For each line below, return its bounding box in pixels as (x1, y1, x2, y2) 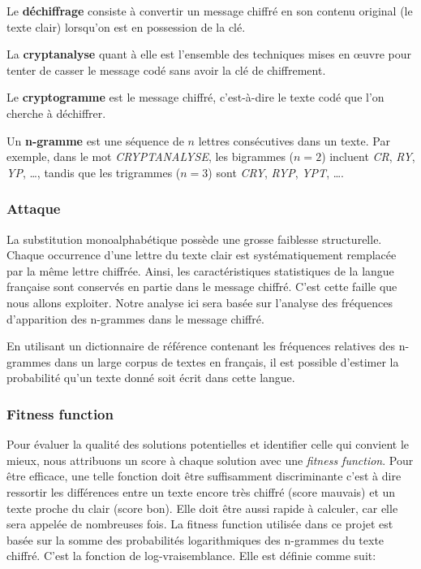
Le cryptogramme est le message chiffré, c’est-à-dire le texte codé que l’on (6, 89, 384, 106)
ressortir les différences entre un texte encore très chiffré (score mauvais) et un (6, 483, 396, 500)
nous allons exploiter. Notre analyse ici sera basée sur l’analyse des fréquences (6, 293, 393, 311)
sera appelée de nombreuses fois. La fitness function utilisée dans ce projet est (6, 515, 393, 532)
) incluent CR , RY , (321, 148, 415, 165)
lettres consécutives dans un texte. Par (198, 132, 390, 149)
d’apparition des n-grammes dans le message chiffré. (6, 310, 264, 327)
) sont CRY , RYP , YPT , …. (208, 163, 344, 180)
